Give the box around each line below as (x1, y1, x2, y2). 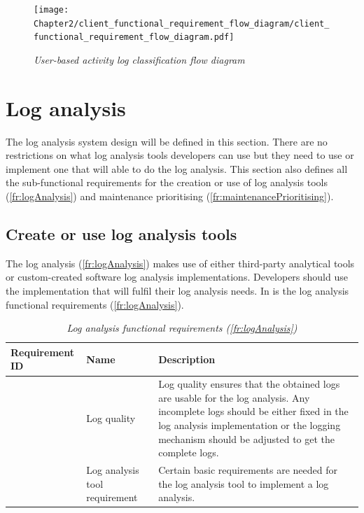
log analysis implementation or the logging (158, 418, 341, 433)
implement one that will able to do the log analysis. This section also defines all (6, 161, 348, 176)
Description (158, 351, 216, 366)
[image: (34, 5, 69, 15)
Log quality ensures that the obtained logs (158, 377, 340, 391)
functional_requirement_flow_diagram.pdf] (34, 32, 234, 43)
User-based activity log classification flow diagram (34, 52, 245, 66)
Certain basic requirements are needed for (158, 463, 338, 477)
